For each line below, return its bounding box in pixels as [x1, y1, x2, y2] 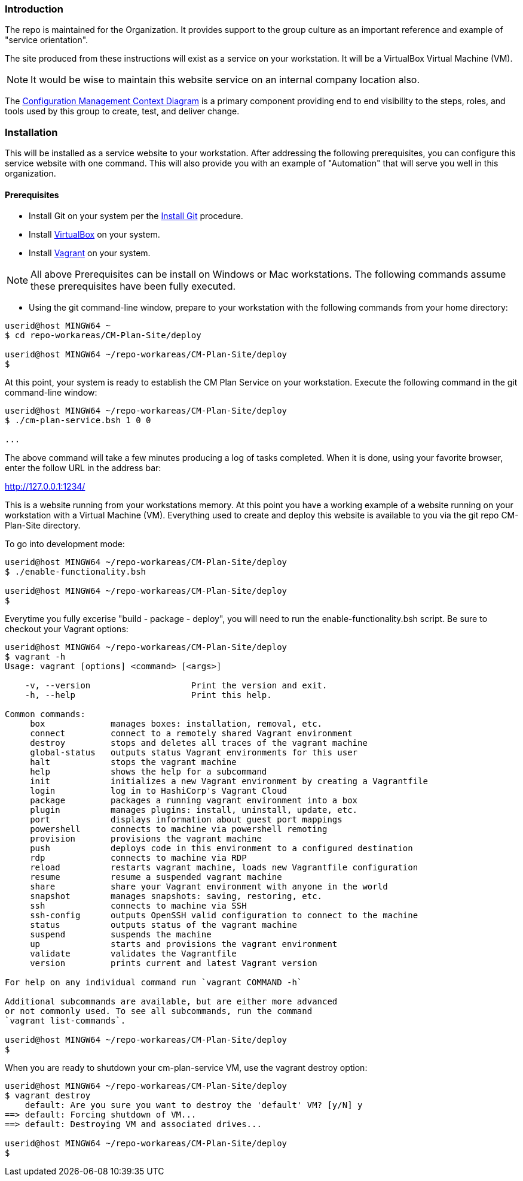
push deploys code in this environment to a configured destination [30, 843, 413, 854]
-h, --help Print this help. [25, 690, 272, 700]
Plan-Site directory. [5, 520, 81, 531]
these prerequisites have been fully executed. [30, 280, 236, 293]
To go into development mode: [5, 539, 125, 549]
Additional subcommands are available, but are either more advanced [5, 997, 338, 1007]
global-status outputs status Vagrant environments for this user [30, 748, 358, 758]
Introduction [5, 3, 63, 15]
